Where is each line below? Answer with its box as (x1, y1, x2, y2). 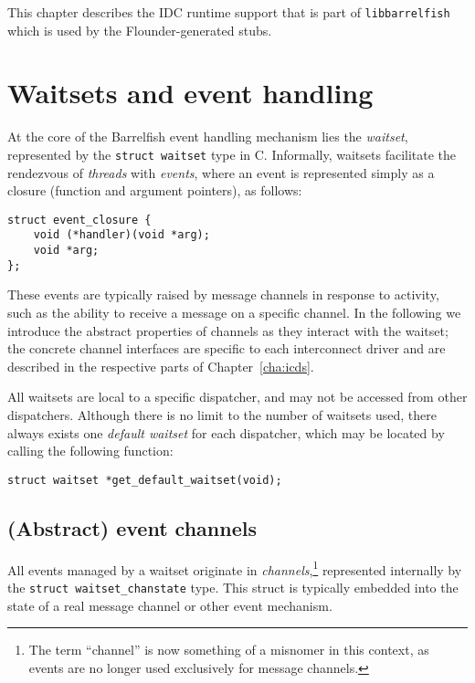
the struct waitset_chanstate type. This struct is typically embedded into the (7, 577, 459, 596)
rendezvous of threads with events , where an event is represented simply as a (7, 163, 435, 182)
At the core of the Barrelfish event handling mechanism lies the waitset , (7, 127, 408, 146)
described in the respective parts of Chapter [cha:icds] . (7, 356, 314, 375)
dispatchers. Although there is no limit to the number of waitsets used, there (7, 405, 437, 424)
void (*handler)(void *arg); (33, 228, 210, 242)
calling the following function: (7, 441, 174, 460)
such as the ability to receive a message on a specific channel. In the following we (7, 303, 461, 322)
